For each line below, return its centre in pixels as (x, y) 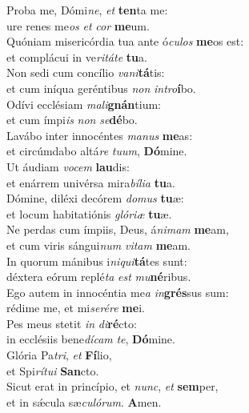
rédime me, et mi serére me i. (76, 308)
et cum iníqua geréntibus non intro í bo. (101, 88)
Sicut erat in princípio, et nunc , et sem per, (112, 386)
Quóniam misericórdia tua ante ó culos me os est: (125, 41)
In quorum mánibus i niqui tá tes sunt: (97, 261)
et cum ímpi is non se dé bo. (72, 120)
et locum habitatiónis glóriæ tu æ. (89, 213)
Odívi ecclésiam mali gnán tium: (84, 104)
